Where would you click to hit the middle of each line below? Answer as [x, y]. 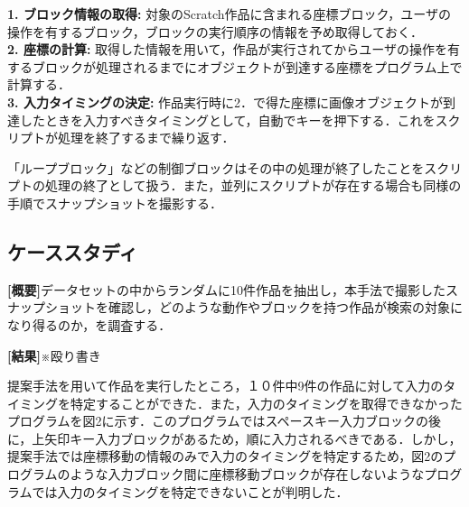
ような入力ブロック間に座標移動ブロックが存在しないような [247, 474]
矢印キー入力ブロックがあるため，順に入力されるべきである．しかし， [253, 438]
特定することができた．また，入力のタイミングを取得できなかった [266, 403]
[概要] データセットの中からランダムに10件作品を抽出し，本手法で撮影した [226, 289]
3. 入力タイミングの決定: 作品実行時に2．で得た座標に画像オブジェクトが [225, 101]
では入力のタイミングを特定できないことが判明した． [190, 491]
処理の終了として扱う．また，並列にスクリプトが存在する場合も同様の [253, 185]
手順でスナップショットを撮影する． [115, 203]
